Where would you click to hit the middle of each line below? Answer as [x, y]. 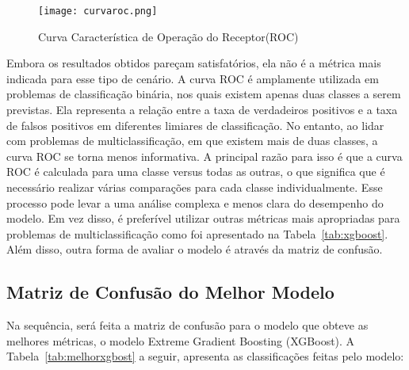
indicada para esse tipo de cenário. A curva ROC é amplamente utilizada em [193, 78]
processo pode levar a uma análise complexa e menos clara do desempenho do [195, 202]
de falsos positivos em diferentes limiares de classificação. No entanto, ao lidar [195, 125]
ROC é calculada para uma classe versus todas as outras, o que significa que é [196, 172]
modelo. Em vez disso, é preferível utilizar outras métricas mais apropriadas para [203, 218]
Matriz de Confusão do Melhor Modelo [170, 292]
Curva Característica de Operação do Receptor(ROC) [168, 36]
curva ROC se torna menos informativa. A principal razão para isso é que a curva [204, 156]
